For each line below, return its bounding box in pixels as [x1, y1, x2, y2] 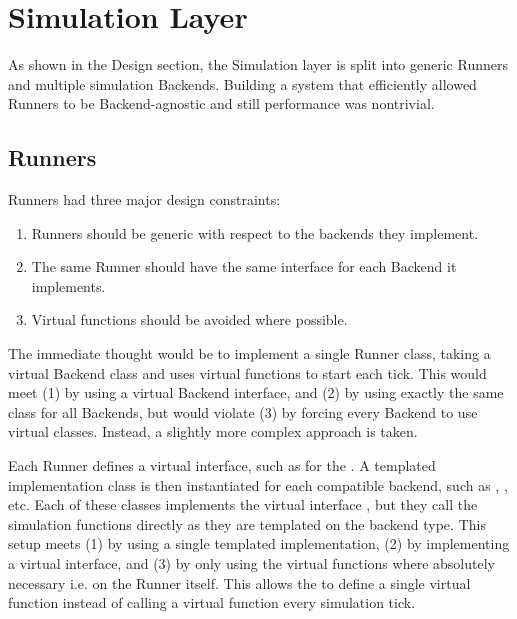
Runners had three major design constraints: [8, 189, 281, 210]
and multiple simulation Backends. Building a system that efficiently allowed [8, 73, 477, 94]
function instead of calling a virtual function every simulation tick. [8, 592, 416, 613]
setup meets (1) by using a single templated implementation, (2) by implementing [8, 533, 510, 554]
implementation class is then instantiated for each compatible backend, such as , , [8, 474, 508, 495]
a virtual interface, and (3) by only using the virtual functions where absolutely [8, 553, 495, 574]
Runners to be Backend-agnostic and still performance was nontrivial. [8, 93, 435, 114]
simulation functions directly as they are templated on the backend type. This [8, 513, 486, 534]
